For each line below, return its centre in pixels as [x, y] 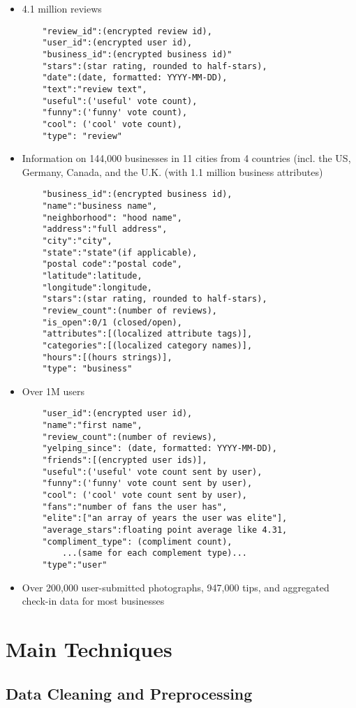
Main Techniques [89, 649]
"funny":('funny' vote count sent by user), [147, 484]
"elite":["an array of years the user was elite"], [165, 518]
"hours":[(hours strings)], [107, 357]
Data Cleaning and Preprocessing [129, 693]
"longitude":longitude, [97, 287]
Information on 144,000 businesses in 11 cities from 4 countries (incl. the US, [186, 158]
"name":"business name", [100, 206]
